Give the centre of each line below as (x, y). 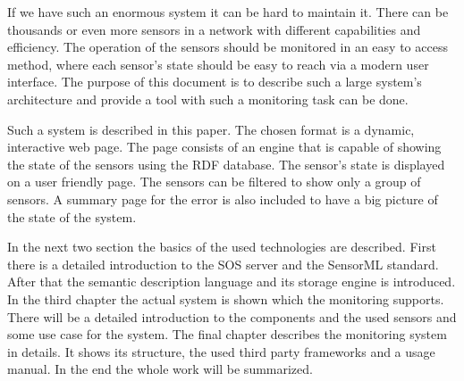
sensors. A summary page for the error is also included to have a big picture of (223, 199)
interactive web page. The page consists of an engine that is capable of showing (224, 147)
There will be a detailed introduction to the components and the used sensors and (232, 316)
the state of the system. (72, 216)
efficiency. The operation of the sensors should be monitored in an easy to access (228, 47)
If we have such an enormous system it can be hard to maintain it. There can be (228, 12)
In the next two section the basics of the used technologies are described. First (222, 247)
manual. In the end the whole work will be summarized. (160, 369)
